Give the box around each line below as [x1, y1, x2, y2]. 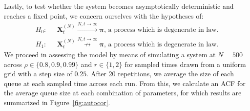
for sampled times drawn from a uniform [125, 59, 246, 69]
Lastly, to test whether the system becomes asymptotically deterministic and [4, 1, 234, 11]
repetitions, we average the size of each [118, 68, 234, 79]
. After [86, 68, 106, 79]
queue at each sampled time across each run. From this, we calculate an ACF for [4, 78, 246, 88]
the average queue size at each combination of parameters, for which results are [4, 88, 242, 98]
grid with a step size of [4, 68, 72, 79]
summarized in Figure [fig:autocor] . [4, 97, 110, 108]
